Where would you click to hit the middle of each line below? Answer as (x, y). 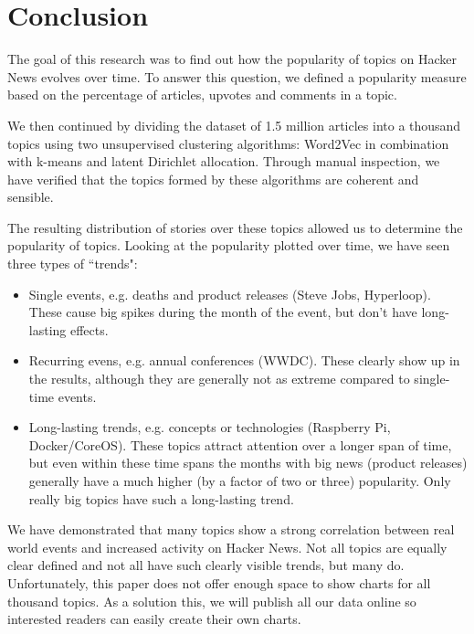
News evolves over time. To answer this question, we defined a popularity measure (237, 76)
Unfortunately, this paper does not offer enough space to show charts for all (219, 582)
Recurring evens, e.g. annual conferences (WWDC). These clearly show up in (244, 360)
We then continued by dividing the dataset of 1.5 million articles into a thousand (234, 125)
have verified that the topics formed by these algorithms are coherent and (213, 179)
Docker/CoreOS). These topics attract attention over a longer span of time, (240, 444)
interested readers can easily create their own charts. (154, 619)
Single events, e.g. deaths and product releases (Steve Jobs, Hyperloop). (230, 294)
